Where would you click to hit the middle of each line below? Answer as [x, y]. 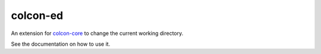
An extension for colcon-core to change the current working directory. [97, 33]
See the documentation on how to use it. [61, 44]
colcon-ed [37, 15]
